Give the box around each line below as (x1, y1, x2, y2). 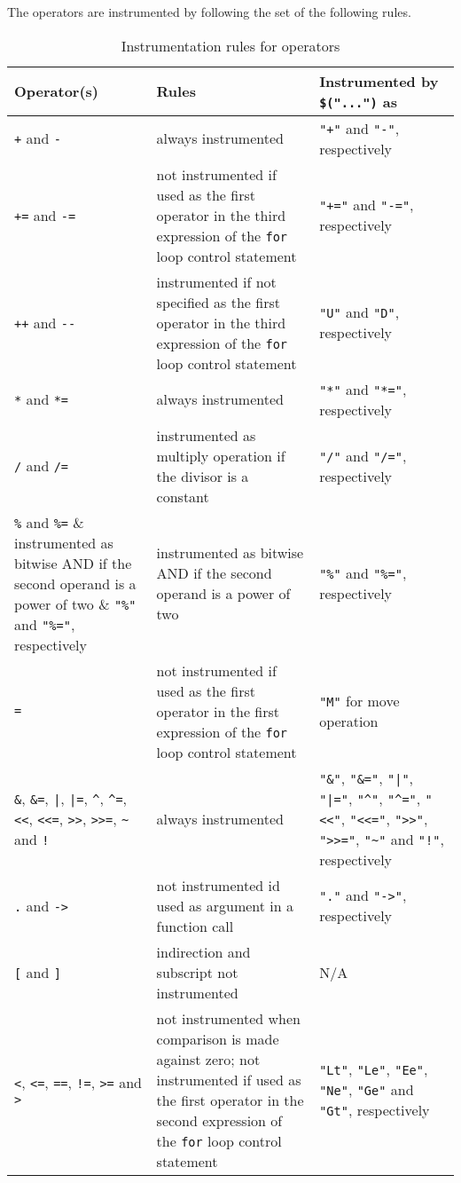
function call (156, 915, 234, 936)
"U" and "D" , (319, 302, 400, 323)
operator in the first (156, 700, 280, 722)
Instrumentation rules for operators (121, 35, 340, 56)
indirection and (156, 941, 251, 962)
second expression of (156, 1109, 283, 1131)
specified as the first (156, 291, 280, 312)
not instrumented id (156, 874, 280, 895)
